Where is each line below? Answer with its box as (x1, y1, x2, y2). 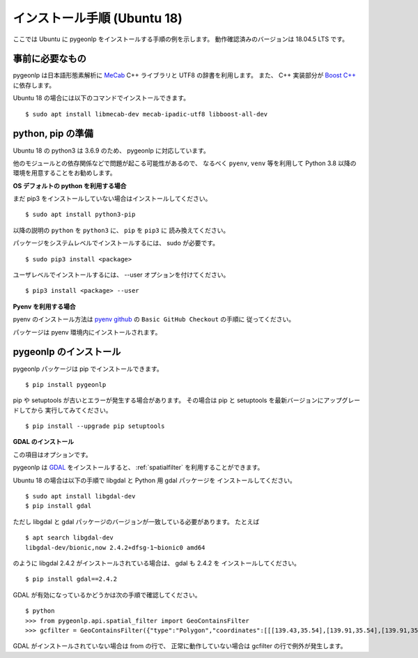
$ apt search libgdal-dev (25, 534, 114, 542)
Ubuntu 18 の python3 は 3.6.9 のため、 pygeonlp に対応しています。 (13, 146, 210, 155)
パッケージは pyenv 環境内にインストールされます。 (13, 328, 162, 336)
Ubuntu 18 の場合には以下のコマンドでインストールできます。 (13, 94, 189, 102)
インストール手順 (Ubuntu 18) (13, 10, 183, 26)
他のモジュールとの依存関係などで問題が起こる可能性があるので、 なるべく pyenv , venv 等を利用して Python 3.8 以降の (13, 159, 357, 167)
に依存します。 (13, 81, 56, 89)
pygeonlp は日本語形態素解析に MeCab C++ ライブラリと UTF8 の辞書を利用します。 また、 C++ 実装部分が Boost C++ (13, 71, 357, 79)
